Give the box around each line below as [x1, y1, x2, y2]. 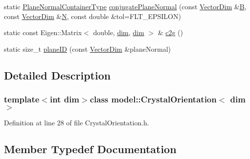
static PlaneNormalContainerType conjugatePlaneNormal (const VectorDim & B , [4, 1, 247, 11]
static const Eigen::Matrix [4, 27, 82, 38]
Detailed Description [4, 67, 111, 82]
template [4, 93, 40, 105]
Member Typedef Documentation [4, 141, 177, 157]
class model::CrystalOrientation [90, 93, 217, 105]
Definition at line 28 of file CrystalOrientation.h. [4, 118, 149, 128]
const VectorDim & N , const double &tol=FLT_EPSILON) [4, 11, 181, 21]
